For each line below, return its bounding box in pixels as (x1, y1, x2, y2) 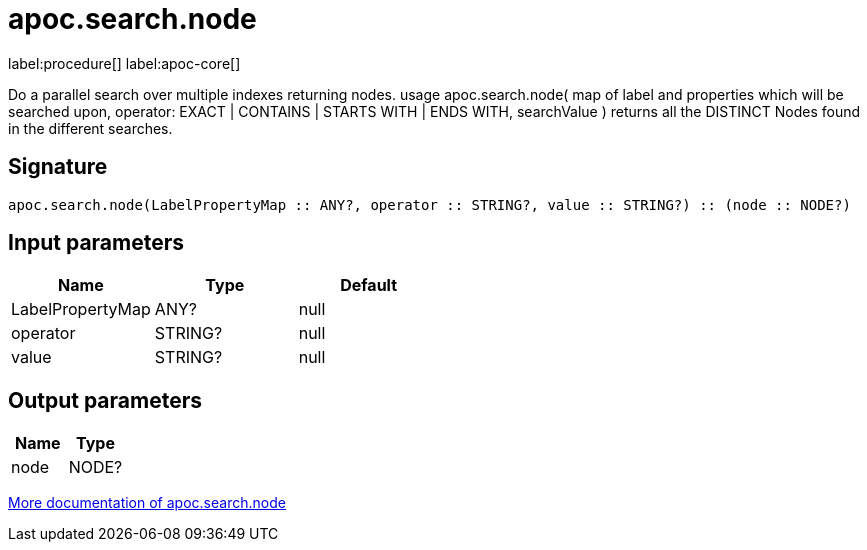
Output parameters (8, 387, 202, 413)
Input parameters (8, 230, 185, 256)
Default (340, 275, 398, 296)
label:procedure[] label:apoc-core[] (8, 54, 241, 72)
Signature (8, 154, 108, 180)
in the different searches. (8, 119, 173, 137)
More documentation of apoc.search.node (8, 494, 286, 512)
